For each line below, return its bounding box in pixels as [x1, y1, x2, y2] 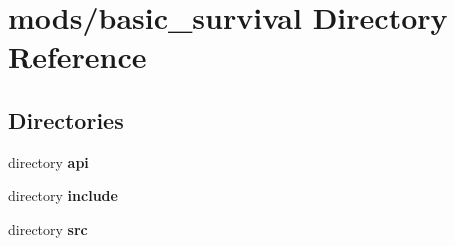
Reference [8, 36, 147, 77]
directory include [8, 185, 118, 206]
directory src [8, 218, 88, 239]
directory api [8, 151, 89, 172]
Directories [8, 104, 124, 135]
